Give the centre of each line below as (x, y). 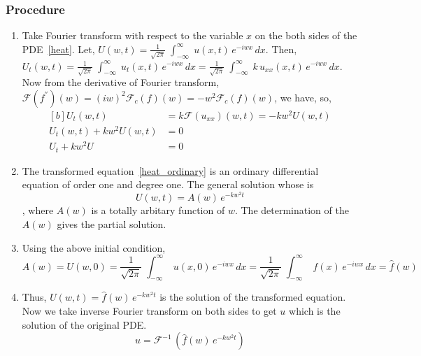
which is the (315, 311)
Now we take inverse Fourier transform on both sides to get (149, 311)
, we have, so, (303, 97)
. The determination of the (292, 210)
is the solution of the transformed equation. (253, 297)
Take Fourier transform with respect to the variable (133, 35)
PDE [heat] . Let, (58, 49)
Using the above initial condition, (94, 247)
